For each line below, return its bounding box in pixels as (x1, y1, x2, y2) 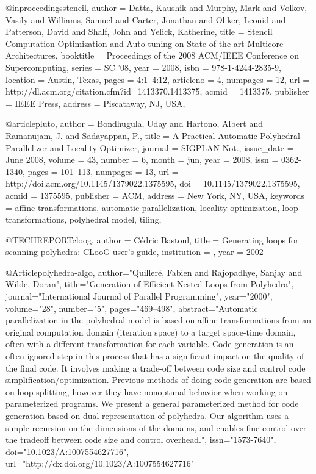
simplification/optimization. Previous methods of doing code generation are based (5, 373, 311, 386)
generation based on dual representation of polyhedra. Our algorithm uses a (5, 409, 289, 422)
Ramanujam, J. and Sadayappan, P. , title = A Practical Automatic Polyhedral (5, 129, 300, 142)
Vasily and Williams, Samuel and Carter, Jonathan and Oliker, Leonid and (5, 13, 286, 26)
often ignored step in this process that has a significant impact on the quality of (5, 350, 304, 362)
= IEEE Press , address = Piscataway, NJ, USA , (5, 96, 185, 109)
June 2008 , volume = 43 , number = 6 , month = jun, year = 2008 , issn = (5, 153, 279, 166)
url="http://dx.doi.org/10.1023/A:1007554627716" (5, 457, 194, 470)
